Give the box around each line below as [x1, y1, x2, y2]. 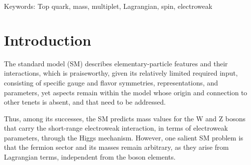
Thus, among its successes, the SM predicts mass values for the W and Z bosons [4, 113, 246, 123]
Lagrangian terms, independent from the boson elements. [4, 152, 176, 162]
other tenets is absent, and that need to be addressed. [4, 97, 166, 107]
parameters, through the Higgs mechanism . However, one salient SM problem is [4, 132, 244, 142]
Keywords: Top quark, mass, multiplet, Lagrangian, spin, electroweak [4, 1, 213, 11]
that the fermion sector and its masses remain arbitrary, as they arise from [4, 142, 229, 152]
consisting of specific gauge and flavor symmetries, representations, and [4, 77, 218, 87]
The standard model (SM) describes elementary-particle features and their [4, 58, 228, 68]
